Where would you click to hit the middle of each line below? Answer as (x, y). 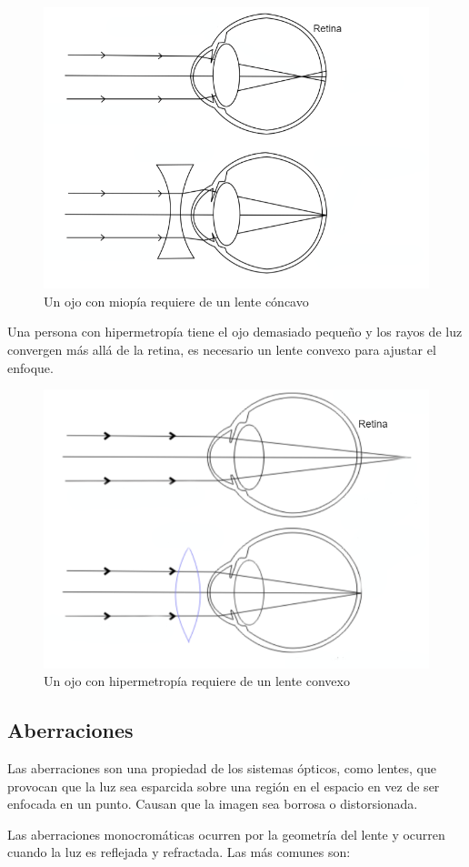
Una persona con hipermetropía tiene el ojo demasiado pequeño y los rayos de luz (235, 332)
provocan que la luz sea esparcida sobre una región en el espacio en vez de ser (224, 786)
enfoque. (30, 367)
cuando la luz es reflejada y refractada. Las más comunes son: (179, 852)
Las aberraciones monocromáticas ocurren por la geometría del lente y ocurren (226, 834)
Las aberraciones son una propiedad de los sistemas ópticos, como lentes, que (222, 767)
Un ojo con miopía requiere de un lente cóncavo (176, 301)
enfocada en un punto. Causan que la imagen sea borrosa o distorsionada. (213, 804)
